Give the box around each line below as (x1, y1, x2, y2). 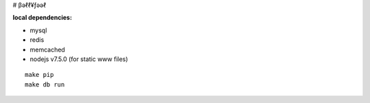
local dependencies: (12, 14, 72, 22)
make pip (25, 71, 54, 79)
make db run (25, 80, 65, 89)
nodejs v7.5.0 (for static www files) (29, 55, 128, 63)
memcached (29, 45, 65, 54)
